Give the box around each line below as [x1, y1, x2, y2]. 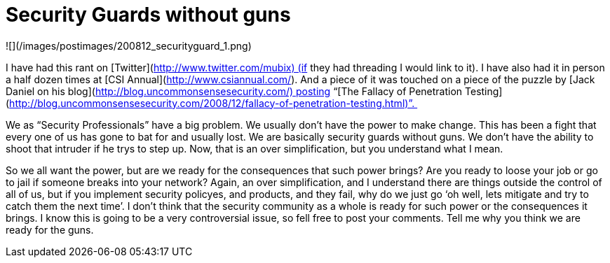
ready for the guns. [6, 223, 94, 236]
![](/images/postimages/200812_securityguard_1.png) [6, 39, 252, 52]
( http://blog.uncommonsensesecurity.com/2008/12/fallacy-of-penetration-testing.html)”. [6, 97, 415, 109]
